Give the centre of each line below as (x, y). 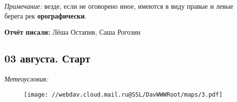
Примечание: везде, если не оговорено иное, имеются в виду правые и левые (119, 6)
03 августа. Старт (47, 58)
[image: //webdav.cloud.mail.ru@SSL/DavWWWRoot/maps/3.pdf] (123, 94)
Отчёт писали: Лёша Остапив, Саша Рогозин (73, 32)
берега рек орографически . (46, 15)
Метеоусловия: (26, 78)
